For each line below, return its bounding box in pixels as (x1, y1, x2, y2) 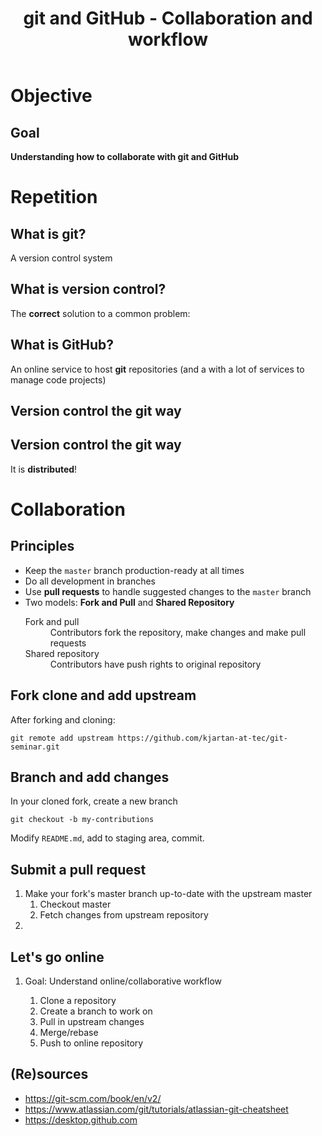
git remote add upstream (10, 733, 114, 743)
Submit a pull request (10, 861, 147, 878)
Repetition (10, 186, 98, 209)
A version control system (10, 252, 113, 264)
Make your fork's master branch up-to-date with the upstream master (24, 888, 313, 900)
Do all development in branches (24, 575, 157, 587)
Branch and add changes (10, 769, 170, 786)
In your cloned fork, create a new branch (10, 795, 178, 807)
